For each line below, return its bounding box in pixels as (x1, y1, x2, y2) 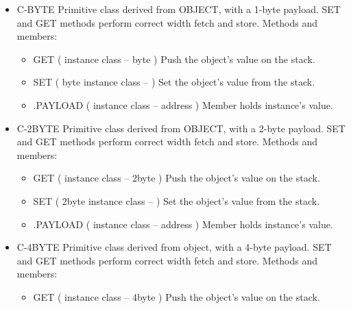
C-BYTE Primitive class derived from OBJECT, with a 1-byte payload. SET (16, 2, 341, 16)
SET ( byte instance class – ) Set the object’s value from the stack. (33, 75, 315, 89)
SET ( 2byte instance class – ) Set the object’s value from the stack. (33, 193, 320, 208)
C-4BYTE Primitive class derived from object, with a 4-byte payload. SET (16, 240, 332, 254)
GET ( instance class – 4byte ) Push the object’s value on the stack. (33, 289, 320, 304)
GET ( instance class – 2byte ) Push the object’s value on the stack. (33, 171, 320, 185)
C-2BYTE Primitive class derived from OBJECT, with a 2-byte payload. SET (16, 121, 346, 135)
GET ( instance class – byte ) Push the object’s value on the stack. (33, 51, 315, 66)
